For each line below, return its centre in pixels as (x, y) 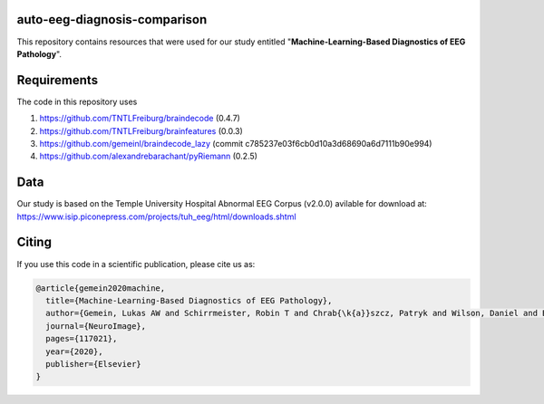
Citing (34, 242)
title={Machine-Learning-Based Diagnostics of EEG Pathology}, (189, 300)
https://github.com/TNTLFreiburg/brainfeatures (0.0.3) (141, 130)
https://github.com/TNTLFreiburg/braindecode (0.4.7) (140, 119)
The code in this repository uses (77, 101)
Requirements (58, 80)
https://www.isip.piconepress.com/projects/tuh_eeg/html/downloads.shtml (156, 216)
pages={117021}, (82, 339)
